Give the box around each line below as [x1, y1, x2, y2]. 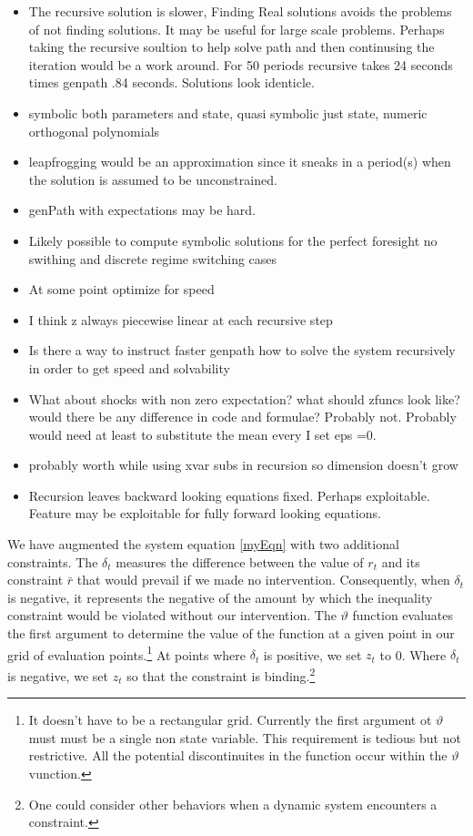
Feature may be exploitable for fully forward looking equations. [28, 504, 381, 523]
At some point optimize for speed [28, 280, 215, 299]
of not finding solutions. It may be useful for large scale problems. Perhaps [28, 19, 445, 38]
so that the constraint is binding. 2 [126, 663, 316, 685]
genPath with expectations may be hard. [28, 200, 257, 219]
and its [381, 552, 420, 571]
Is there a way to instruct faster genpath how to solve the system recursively [28, 341, 456, 360]
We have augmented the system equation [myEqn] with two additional [7, 535, 399, 554]
